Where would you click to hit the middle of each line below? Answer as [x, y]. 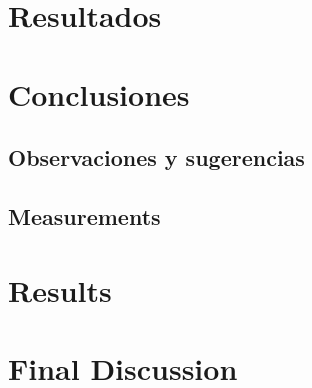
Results [60, 289]
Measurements [84, 215]
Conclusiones [99, 93]
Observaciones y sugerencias [156, 157]
